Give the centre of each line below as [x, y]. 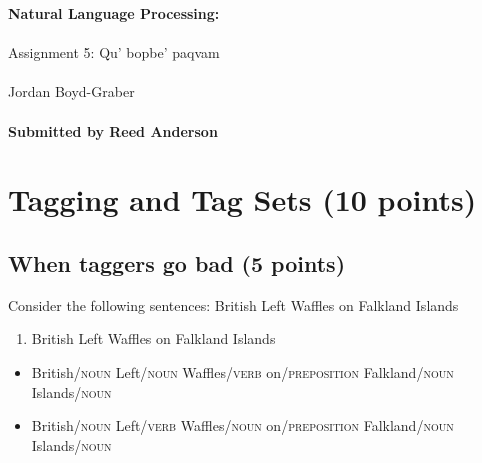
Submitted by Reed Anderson [113, 130]
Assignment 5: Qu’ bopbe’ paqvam [114, 52]
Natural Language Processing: [114, 13]
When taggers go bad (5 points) [177, 262]
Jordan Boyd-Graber [71, 91]
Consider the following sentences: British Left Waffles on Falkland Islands [233, 304]
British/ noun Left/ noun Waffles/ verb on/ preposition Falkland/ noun [242, 371]
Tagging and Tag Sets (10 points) [242, 199]
